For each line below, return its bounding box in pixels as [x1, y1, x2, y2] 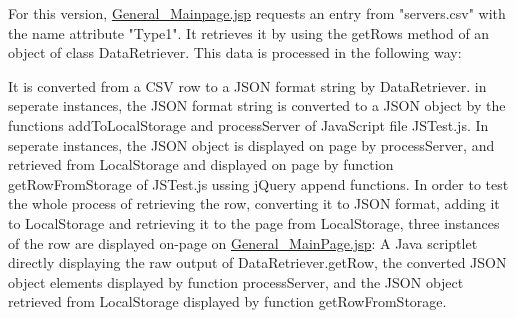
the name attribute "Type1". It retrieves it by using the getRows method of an [8, 22, 490, 43]
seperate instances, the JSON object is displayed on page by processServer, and [8, 134, 495, 155]
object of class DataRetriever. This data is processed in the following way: [8, 42, 462, 63]
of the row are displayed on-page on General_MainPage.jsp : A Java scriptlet [8, 232, 478, 253]
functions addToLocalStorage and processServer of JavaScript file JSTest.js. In [8, 114, 489, 135]
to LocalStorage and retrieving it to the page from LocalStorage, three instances [8, 212, 500, 233]
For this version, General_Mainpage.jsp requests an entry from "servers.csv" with [8, 3, 506, 23]
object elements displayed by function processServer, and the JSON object [8, 271, 464, 292]
